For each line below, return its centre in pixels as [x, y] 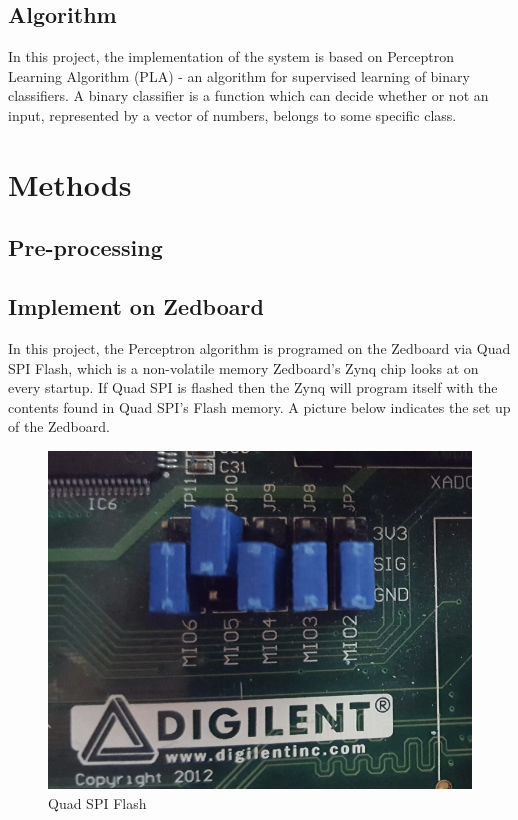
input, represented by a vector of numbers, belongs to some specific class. [232, 114]
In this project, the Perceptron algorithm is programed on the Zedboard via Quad [259, 347]
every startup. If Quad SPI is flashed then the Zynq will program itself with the [253, 387]
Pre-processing [85, 247]
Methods [70, 183]
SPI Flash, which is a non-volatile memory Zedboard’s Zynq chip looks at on [243, 367]
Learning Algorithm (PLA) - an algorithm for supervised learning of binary [239, 75]
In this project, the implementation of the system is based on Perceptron [231, 56]
